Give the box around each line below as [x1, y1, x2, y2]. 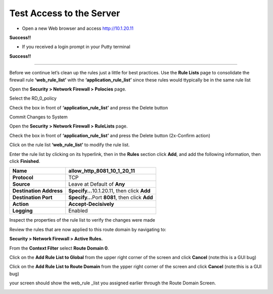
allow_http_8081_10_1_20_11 [68, 167, 135, 175]
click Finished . [9, 158, 40, 164]
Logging [12, 207, 33, 215]
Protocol [12, 174, 34, 181]
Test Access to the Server [9, 8, 120, 19]
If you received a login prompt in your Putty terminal [22, 44, 131, 50]
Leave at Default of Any [68, 181, 125, 188]
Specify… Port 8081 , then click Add [68, 194, 153, 201]
